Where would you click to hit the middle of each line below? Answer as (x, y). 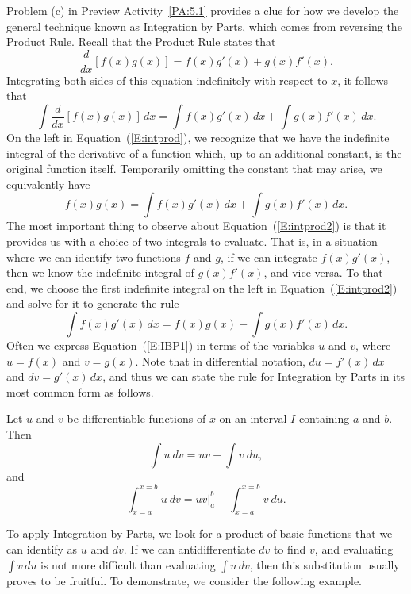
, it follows (363, 80)
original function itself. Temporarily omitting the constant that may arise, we (194, 169)
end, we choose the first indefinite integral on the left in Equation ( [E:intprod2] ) (202, 287)
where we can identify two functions (94, 257)
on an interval (253, 418)
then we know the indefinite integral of (100, 272)
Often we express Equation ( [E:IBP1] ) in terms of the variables (161, 345)
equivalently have (48, 184)
